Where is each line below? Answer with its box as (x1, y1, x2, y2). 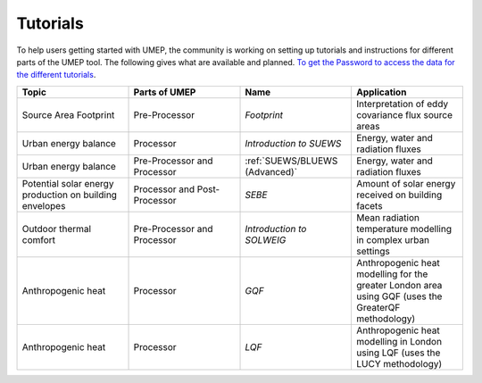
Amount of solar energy (355, 177, 456, 189)
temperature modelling (355, 222, 453, 235)
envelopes (21, 199, 66, 212)
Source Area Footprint (21, 108, 115, 121)
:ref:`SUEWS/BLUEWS (245, 154, 338, 167)
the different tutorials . (16, 70, 96, 80)
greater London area (355, 279, 443, 291)
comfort (21, 233, 56, 246)
